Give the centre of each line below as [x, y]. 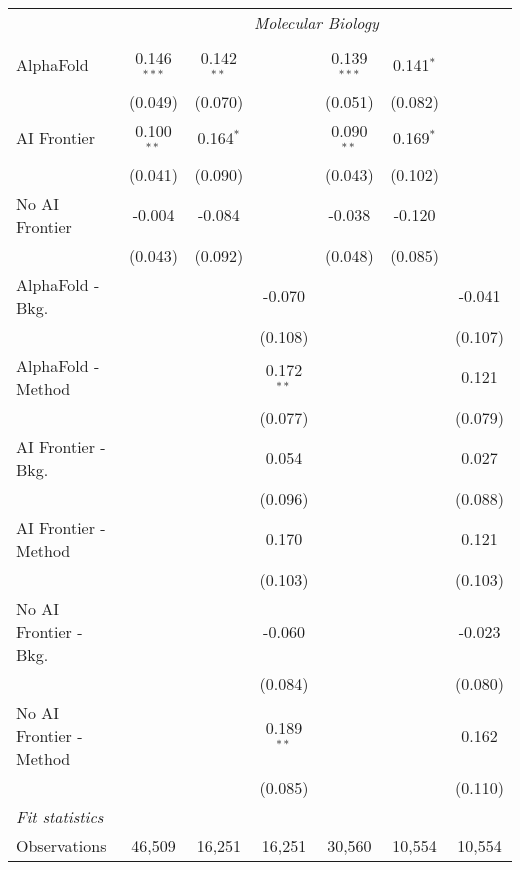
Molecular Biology [316, 22]
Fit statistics [60, 816]
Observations [61, 845]
